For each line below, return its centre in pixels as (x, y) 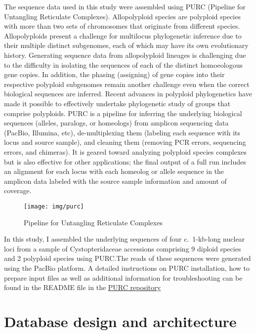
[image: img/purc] (54, 206)
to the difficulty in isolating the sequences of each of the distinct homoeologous (123, 64)
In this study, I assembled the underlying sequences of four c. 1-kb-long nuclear (125, 239)
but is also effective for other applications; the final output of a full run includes (125, 161)
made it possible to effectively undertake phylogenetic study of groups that (117, 103)
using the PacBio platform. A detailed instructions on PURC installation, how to (127, 268)
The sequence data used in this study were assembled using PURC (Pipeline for (125, 6)
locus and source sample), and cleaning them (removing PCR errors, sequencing (125, 142)
